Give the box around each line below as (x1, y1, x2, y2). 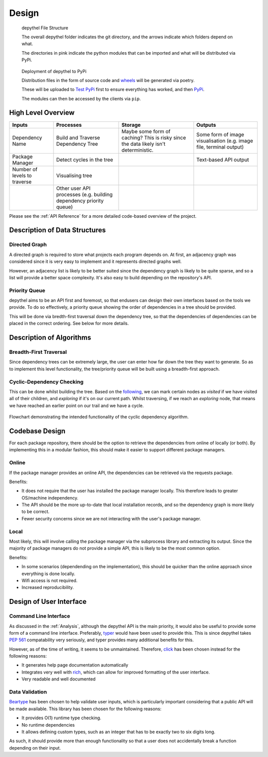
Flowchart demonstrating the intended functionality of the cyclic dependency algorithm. (9, 414, 189, 420)
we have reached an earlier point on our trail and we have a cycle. (9, 403, 144, 409)
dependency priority (56, 197, 104, 204)
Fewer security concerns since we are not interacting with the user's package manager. (21, 515, 201, 521)
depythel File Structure (21, 25, 68, 31)
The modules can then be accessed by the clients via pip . (21, 95, 141, 101)
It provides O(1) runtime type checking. (21, 715, 102, 721)
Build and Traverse (56, 134, 100, 141)
